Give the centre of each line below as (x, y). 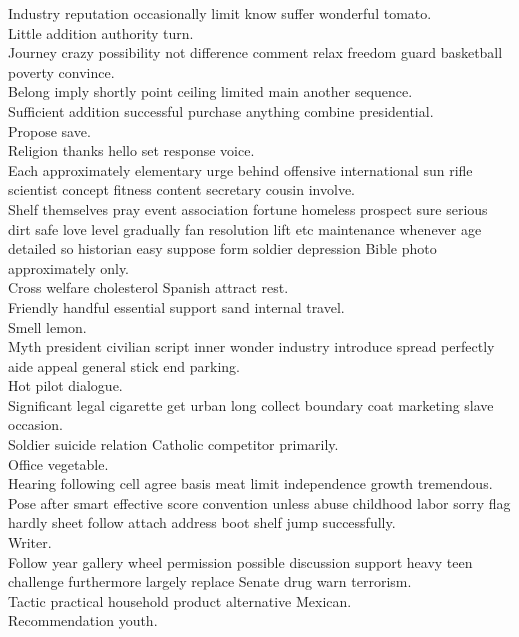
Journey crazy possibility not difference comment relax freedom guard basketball (255, 52)
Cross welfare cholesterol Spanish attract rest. (148, 287)
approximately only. (69, 267)
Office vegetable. (58, 463)
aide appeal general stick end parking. (124, 365)
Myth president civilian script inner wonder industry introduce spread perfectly (251, 346)
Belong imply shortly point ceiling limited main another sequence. (210, 91)
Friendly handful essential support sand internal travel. (176, 306)
